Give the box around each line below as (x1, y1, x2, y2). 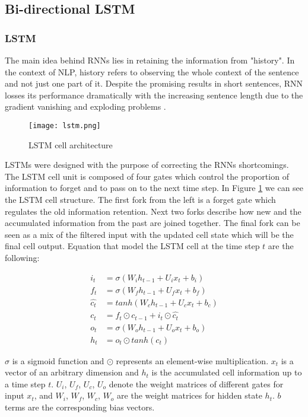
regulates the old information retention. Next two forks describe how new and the (5, 205, 301, 217)
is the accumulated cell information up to (151, 366, 302, 378)
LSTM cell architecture (28, 138, 113, 151)
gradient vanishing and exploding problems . (5, 100, 166, 113)
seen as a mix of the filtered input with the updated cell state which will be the (5, 228, 294, 240)
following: (5, 251, 40, 263)
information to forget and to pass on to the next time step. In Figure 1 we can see (5, 182, 304, 194)
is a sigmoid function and (12, 354, 104, 367)
